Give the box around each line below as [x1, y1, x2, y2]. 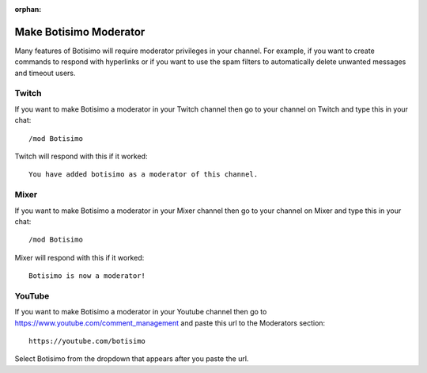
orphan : [14, 5, 42, 13]
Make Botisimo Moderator [14, 25, 145, 39]
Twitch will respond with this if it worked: [14, 151, 148, 161]
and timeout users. [14, 68, 76, 78]
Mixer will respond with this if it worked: [14, 253, 145, 262]
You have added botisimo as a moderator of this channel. [28, 170, 259, 179]
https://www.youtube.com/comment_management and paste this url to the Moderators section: [14, 318, 326, 328]
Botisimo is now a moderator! [28, 272, 146, 280]
